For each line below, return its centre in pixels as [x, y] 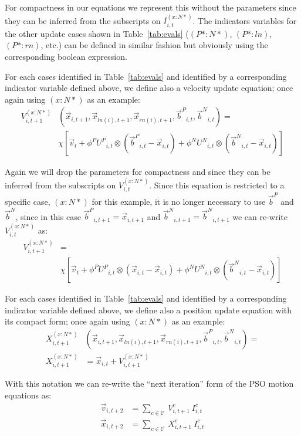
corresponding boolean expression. [66, 57]
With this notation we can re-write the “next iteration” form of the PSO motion [149, 383]
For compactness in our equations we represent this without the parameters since [150, 7]
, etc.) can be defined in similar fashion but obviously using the [154, 45]
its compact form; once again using [67, 321]
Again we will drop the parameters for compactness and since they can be [138, 172]
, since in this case [48, 216]
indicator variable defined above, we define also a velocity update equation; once [149, 88]
